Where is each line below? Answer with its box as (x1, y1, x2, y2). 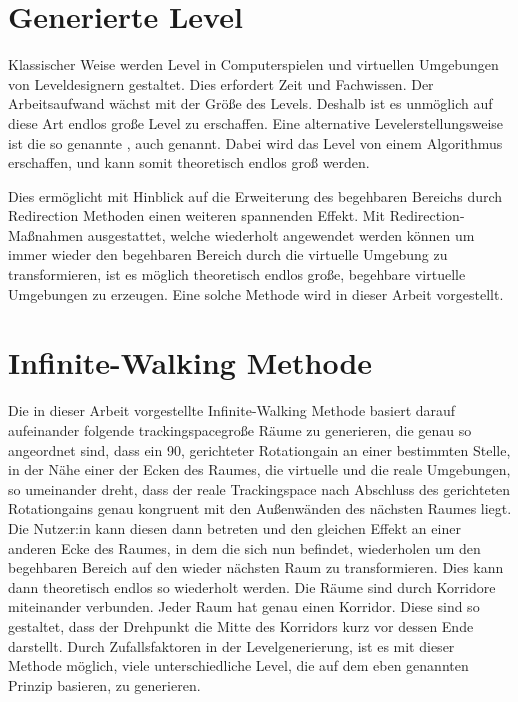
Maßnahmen (8, 224, 84, 245)
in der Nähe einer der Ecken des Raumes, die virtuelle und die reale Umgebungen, (8, 459, 511, 480)
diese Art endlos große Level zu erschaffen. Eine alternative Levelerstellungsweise (8, 112, 504, 133)
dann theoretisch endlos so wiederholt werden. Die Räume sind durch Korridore (8, 576, 496, 597)
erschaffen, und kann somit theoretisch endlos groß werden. (8, 152, 370, 173)
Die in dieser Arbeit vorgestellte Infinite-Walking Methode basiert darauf (8, 400, 456, 421)
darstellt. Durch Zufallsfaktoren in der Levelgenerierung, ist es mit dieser (8, 635, 455, 656)
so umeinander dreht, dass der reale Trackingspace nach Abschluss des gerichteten (8, 478, 511, 499)
